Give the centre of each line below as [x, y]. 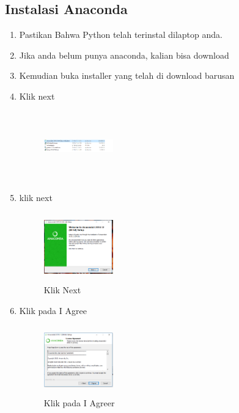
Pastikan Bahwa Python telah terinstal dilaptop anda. [121, 35]
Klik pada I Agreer [79, 403]
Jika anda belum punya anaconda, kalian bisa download [124, 55]
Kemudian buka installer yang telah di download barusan [127, 75]
